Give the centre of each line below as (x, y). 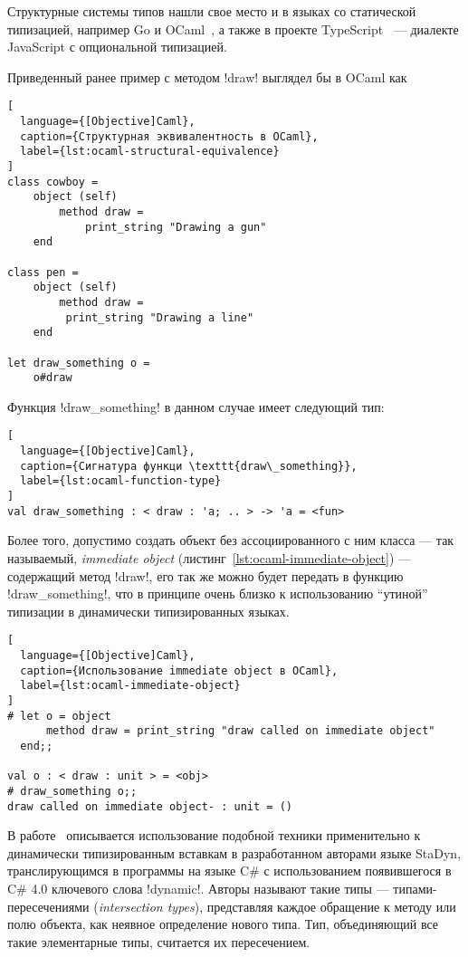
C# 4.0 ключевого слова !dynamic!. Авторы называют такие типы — (198, 888)
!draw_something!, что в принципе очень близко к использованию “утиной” (218, 593)
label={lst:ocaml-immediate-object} (130, 686)
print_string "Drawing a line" (160, 317)
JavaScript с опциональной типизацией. (117, 47)
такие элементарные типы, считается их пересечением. (159, 941)
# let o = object (59, 716)
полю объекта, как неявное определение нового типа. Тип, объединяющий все (223, 924)
